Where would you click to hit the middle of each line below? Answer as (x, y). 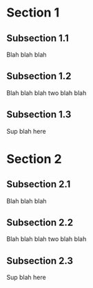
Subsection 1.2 (39, 76)
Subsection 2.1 (39, 184)
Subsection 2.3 (40, 261)
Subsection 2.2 (40, 223)
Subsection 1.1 (38, 38)
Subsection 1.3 (39, 115)
